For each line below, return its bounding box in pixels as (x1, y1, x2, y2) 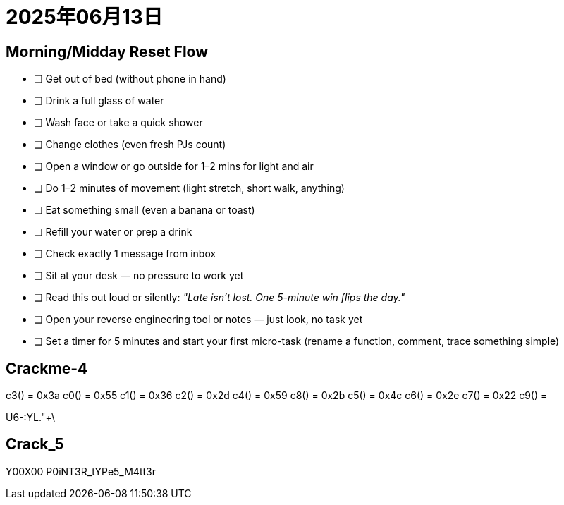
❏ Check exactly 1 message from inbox (34, 248, 216, 260)
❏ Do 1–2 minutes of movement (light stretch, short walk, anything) (34, 182, 345, 195)
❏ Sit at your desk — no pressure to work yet (34, 269, 244, 282)
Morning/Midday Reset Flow (6, 42, 209, 61)
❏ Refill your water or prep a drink (34, 226, 192, 238)
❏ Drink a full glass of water (34, 95, 164, 107)
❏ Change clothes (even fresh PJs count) (34, 138, 226, 151)
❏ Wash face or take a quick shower (34, 116, 203, 129)
